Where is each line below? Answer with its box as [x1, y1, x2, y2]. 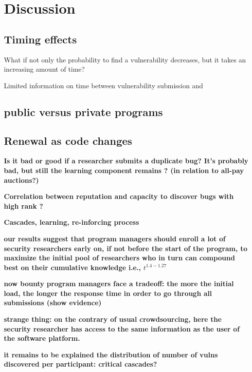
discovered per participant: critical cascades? [4, 359, 157, 369]
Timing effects [4, 31, 77, 46]
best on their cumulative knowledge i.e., [4, 262, 141, 272]
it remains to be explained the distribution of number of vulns [4, 349, 218, 359]
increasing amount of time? [4, 64, 85, 74]
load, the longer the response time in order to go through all [4, 288, 212, 298]
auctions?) [4, 175, 39, 185]
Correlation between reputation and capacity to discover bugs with [4, 191, 234, 201]
